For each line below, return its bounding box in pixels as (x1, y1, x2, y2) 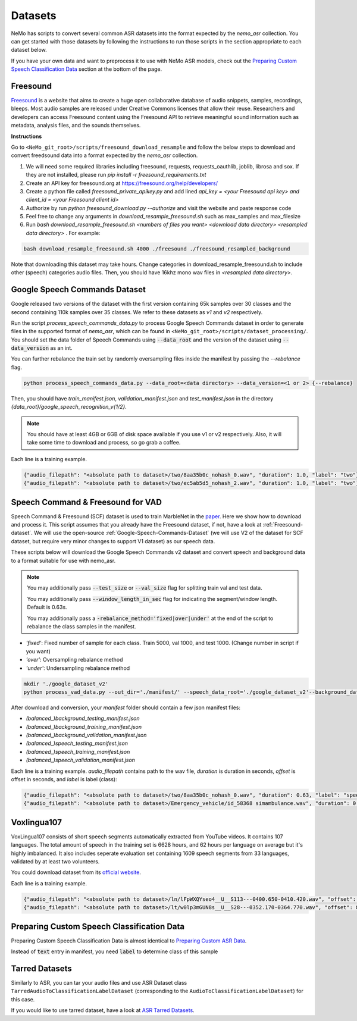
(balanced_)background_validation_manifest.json (26, 732, 147, 739)
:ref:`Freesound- (262, 521, 303, 528)
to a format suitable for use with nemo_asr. (11, 557, 116, 564)
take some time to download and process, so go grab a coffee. (27, 439, 181, 446)
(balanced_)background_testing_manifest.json (26, 715, 140, 722)
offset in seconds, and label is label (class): (11, 776, 117, 783)
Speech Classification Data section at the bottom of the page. (11, 65, 162, 73)
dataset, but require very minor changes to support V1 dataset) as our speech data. (11, 537, 215, 544)
